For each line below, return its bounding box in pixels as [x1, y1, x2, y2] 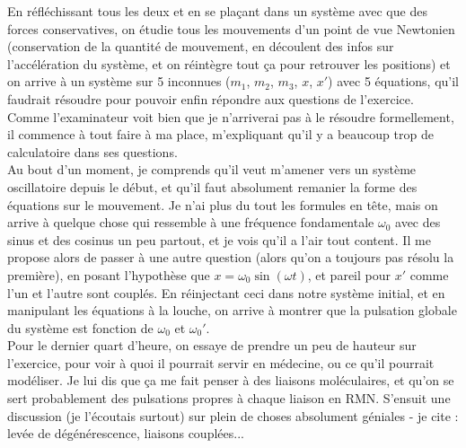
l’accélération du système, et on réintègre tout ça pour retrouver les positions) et [7, 54, 451, 73]
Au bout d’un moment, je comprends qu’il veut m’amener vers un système [7, 160, 417, 179]
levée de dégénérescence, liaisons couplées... [7, 424, 244, 443]
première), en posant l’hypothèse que [7, 265, 210, 284]
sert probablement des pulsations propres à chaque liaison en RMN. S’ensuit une [7, 389, 451, 408]
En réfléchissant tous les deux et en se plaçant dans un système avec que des [7, 2, 427, 20]
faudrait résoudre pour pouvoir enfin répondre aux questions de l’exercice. [7, 89, 414, 108]
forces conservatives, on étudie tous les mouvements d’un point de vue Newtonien [7, 19, 455, 38]
